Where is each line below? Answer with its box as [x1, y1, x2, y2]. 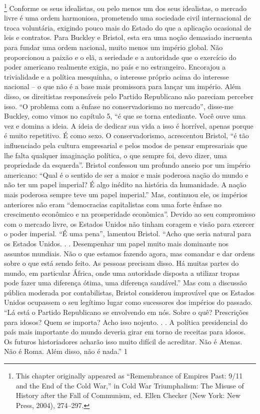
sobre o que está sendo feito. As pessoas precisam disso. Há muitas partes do [4, 258, 239, 268]
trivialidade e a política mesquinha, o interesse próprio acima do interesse [4, 71, 229, 82]
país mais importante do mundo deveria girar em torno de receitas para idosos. [4, 326, 246, 337]
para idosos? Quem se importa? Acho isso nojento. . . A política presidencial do [4, 316, 248, 327]
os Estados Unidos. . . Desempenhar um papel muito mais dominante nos [4, 238, 228, 248]
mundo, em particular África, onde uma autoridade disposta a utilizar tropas [4, 267, 240, 278]
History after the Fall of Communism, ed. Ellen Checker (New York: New [15, 390, 240, 400]
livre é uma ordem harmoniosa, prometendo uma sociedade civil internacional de [4, 13, 251, 23]
